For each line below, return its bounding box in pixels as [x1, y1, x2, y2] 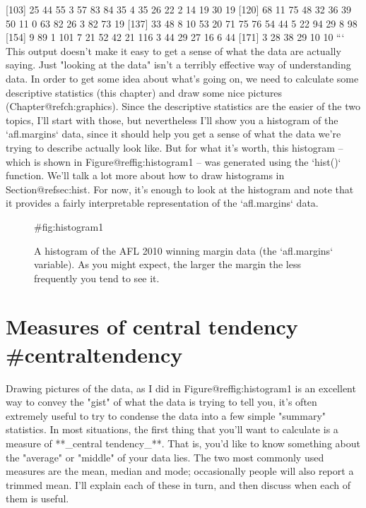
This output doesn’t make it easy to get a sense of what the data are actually [6, 43, 341, 58]
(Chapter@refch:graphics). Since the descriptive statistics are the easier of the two [6, 99, 360, 114]
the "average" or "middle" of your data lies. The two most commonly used [6, 449, 324, 464]
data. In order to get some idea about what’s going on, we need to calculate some [6, 71, 359, 85]
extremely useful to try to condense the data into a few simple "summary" [6, 408, 326, 423]
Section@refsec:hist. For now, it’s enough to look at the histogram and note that [6, 181, 354, 196]
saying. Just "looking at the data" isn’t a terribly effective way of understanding [6, 57, 351, 72]
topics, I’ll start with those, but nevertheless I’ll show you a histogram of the [6, 112, 338, 127]
